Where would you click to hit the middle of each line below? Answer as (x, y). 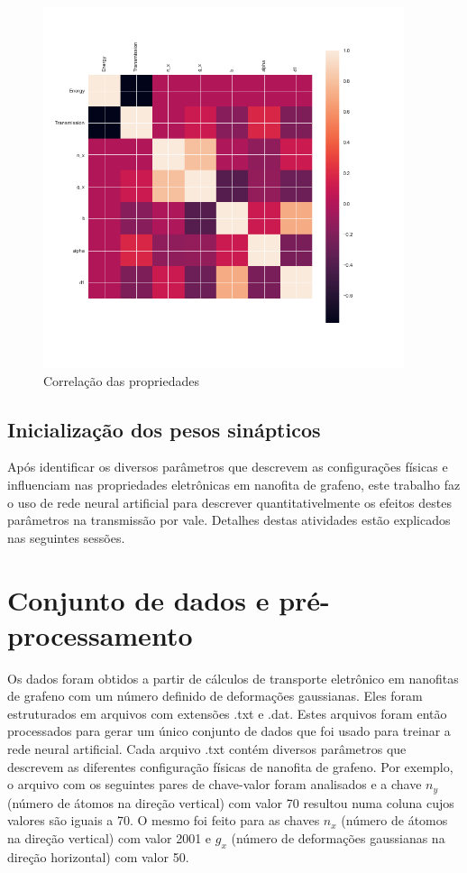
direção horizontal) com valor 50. (98, 856)
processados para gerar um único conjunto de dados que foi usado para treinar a (229, 731)
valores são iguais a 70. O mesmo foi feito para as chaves (164, 820)
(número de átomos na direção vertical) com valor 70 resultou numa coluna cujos (231, 802)
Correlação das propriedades (121, 380)
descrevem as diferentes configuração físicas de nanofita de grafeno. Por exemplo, (230, 766)
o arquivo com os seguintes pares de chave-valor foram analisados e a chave (215, 784)
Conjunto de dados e (138, 599)
